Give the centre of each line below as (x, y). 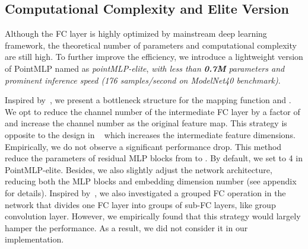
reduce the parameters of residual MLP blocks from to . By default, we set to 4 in (154, 158)
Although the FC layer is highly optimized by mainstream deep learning (136, 33)
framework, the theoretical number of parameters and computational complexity (151, 45)
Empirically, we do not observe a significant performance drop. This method (143, 146)
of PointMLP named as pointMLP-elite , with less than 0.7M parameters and (145, 68)
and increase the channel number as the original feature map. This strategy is (146, 123)
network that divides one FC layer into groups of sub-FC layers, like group (140, 204)
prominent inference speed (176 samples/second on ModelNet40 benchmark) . (143, 80)
